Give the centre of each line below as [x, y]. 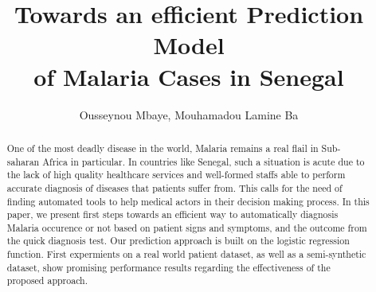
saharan [23, 161]
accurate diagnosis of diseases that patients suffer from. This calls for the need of [174, 187]
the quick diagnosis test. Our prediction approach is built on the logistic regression [178, 241]
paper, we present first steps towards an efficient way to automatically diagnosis [172, 214]
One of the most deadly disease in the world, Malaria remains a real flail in [163, 148]
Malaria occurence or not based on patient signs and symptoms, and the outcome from [187, 227]
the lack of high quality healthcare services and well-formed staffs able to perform [176, 175]
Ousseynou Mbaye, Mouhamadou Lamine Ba [189, 114]
